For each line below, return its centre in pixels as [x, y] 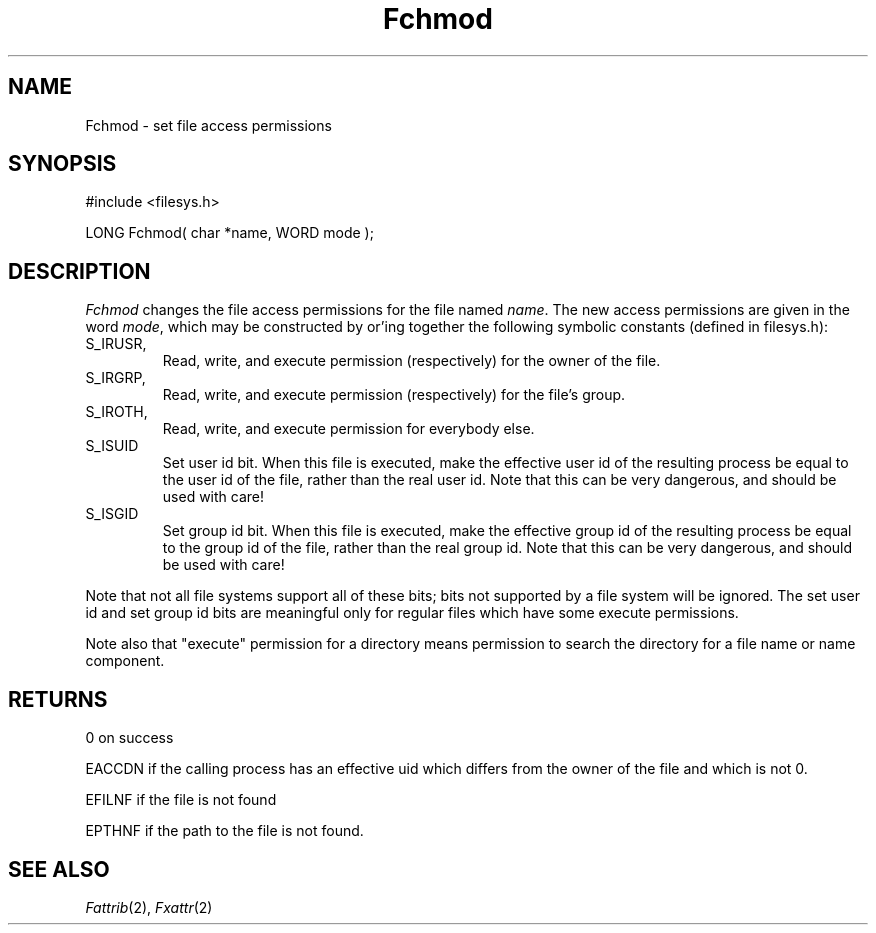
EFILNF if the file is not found [181, 800]
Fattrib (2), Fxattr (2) [149, 907]
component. [125, 661]
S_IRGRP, [115, 378]
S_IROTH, [116, 412]
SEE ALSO [59, 869]
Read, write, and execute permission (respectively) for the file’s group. [394, 395]
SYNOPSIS [62, 164]
